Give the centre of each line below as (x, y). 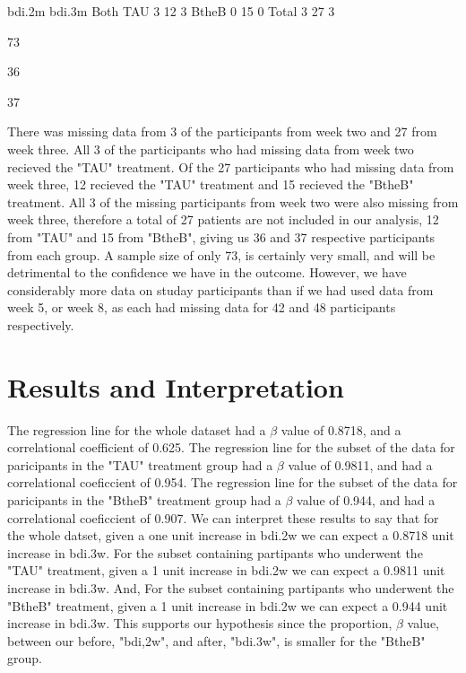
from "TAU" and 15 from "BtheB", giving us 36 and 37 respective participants (221, 236)
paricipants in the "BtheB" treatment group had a (144, 500)
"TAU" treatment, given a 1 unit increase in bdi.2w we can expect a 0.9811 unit (226, 570)
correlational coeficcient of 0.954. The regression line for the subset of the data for (233, 482)
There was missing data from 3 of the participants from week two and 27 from (222, 131)
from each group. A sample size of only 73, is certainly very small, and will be (221, 254)
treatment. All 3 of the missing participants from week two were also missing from (233, 201)
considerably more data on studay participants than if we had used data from (220, 289)
